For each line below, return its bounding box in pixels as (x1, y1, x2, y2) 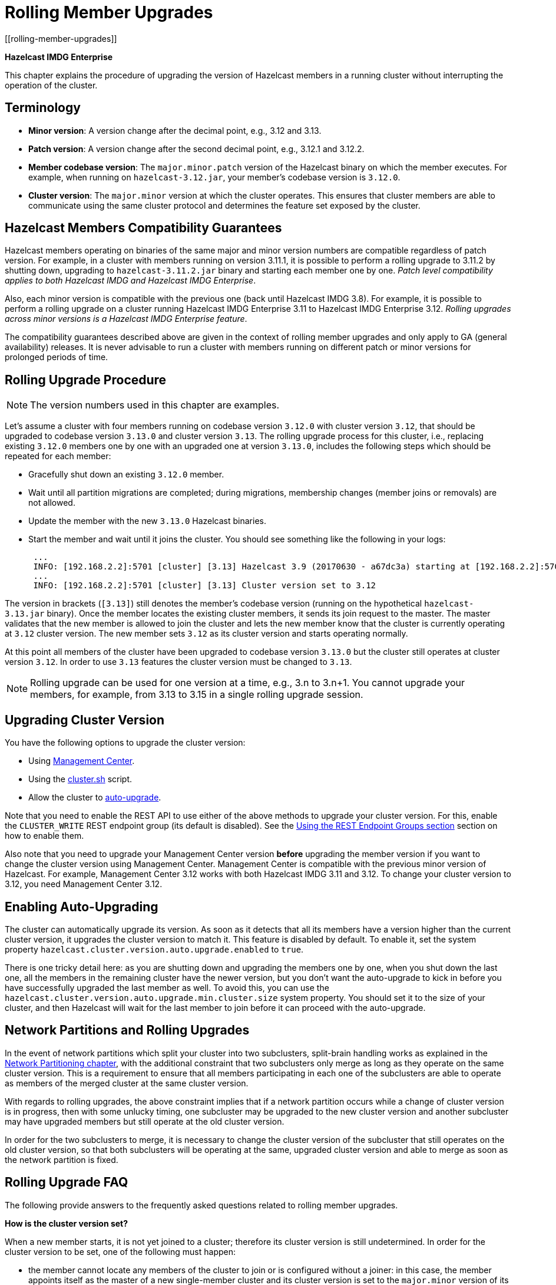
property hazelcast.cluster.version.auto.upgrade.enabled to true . (5, 944, 304, 954)
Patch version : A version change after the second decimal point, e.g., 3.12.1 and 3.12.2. (28, 143, 365, 154)
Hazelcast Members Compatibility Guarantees (5, 220, 282, 236)
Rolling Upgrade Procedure (5, 372, 167, 387)
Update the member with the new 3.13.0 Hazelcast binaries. (28, 516, 266, 526)
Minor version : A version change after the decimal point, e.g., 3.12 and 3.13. (28, 125, 322, 136)
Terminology (5, 100, 81, 116)
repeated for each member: (5, 451, 111, 462)
